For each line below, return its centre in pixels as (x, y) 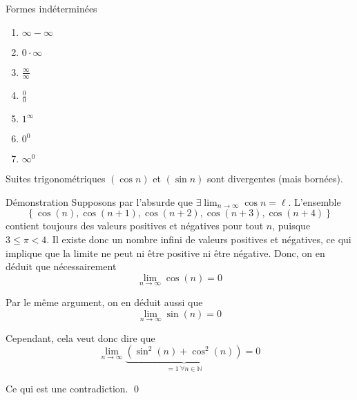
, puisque (291, 226)
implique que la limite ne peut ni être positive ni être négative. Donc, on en (165, 253)
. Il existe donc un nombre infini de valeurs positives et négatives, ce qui (199, 239)
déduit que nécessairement (61, 266)
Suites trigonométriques (56, 179)
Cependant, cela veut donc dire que (80, 337)
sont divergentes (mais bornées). (275, 179)
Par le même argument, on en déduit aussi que (104, 302)
